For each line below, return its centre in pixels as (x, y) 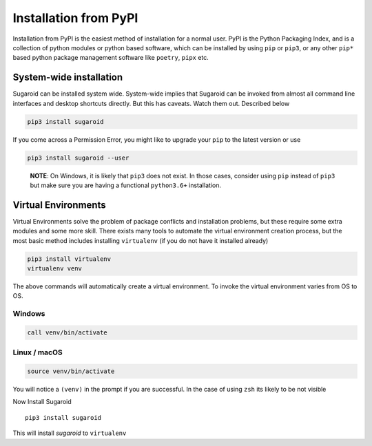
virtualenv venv (55, 269)
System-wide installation (68, 77)
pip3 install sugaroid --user (78, 158)
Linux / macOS (38, 352)
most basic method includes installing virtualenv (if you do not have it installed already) (141, 240)
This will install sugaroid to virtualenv (70, 433)
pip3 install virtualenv (69, 259)
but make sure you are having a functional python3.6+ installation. (126, 185)
